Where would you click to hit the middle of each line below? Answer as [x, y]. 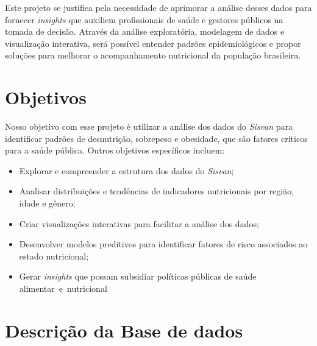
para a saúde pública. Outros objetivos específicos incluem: [115, 150]
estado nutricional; [54, 256]
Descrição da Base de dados [124, 330]
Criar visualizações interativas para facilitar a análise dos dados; [139, 223]
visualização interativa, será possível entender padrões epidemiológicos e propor [153, 43]
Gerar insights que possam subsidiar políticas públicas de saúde [138, 276]
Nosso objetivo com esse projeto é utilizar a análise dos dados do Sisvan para [149, 126]
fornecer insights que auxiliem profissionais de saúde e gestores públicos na [144, 19]
